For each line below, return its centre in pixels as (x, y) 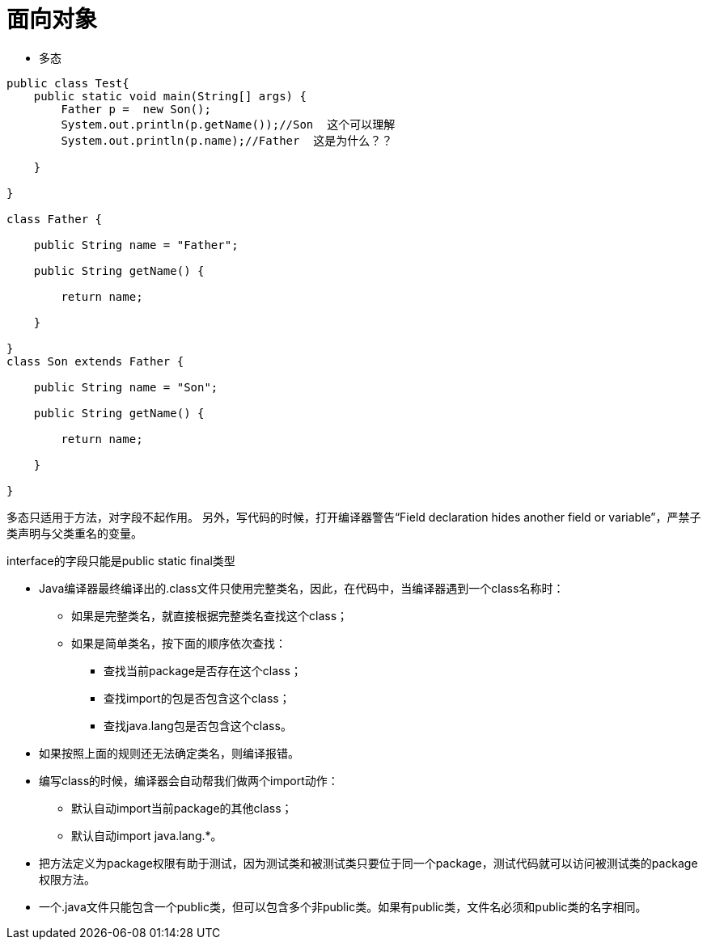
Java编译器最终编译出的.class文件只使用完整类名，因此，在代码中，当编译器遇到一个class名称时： (302, 588)
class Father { (55, 219)
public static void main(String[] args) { (170, 96)
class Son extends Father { (95, 361)
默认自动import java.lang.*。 (147, 835)
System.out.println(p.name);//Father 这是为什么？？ (227, 140)
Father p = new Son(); (136, 109)
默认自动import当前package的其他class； (182, 808)
